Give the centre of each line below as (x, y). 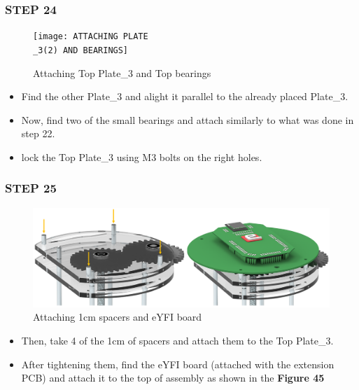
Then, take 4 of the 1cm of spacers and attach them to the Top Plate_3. (177, 340)
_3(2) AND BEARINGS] (81, 50)
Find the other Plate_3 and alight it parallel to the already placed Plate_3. (185, 96)
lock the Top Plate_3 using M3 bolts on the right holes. (142, 156)
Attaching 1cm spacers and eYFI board (118, 317)
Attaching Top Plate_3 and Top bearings (122, 72)
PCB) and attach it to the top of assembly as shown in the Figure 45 (173, 378)
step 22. (38, 133)
